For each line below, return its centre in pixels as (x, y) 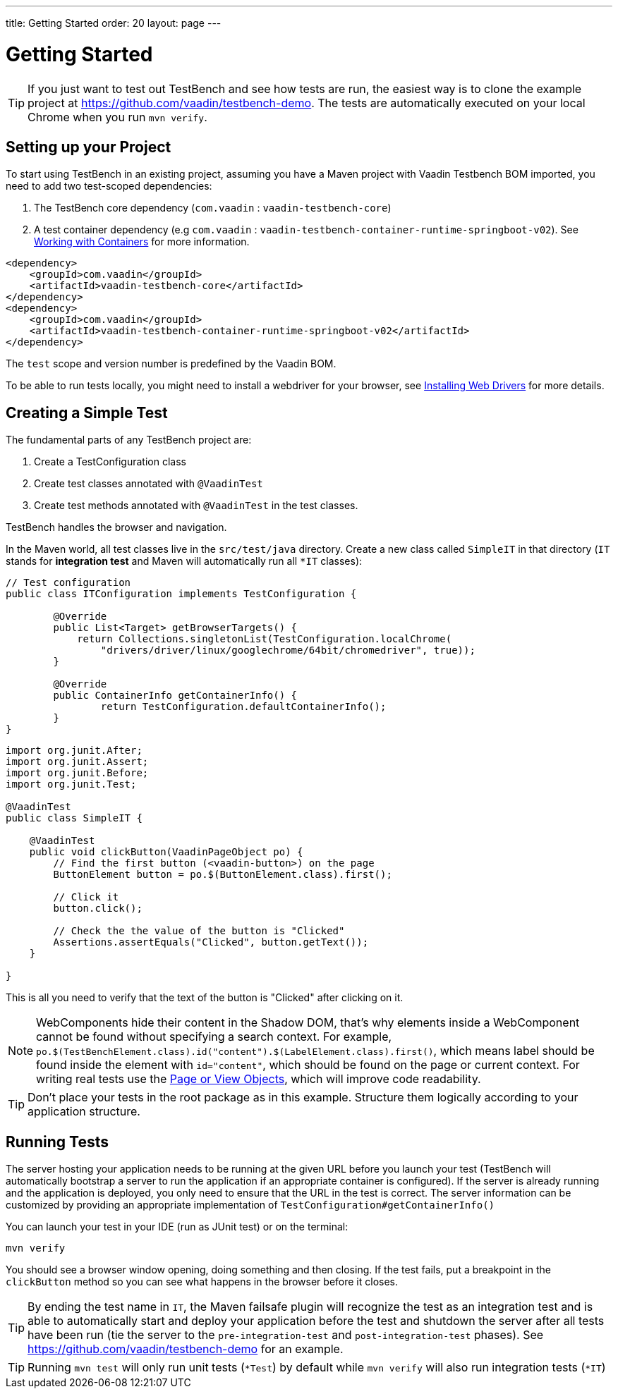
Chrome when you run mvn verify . (117, 117)
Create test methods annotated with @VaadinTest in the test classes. (196, 506)
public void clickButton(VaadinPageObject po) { (166, 852)
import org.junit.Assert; (77, 762)
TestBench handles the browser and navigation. (116, 527)
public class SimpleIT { (74, 818)
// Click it (86, 897)
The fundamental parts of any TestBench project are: (129, 440)
